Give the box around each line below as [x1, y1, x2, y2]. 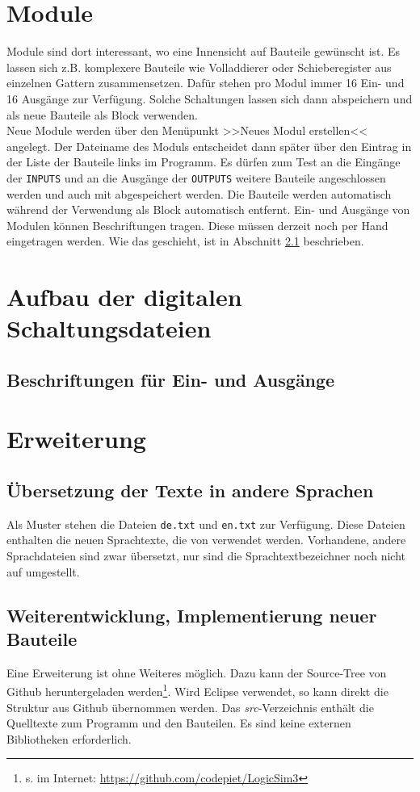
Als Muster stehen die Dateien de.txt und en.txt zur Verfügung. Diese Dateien [6, 515, 405, 532]
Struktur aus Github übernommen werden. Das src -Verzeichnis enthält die [6, 698, 374, 715]
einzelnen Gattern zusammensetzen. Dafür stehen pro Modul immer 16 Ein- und [6, 74, 405, 91]
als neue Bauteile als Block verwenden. [6, 106, 198, 123]
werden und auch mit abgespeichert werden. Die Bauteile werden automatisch [6, 185, 392, 202]
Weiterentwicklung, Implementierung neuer [6, 602, 377, 627]
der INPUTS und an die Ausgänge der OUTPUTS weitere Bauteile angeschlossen [6, 169, 386, 186]
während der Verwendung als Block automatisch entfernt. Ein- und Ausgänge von [6, 201, 410, 218]
